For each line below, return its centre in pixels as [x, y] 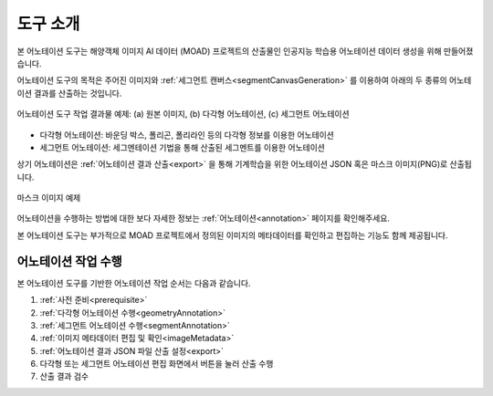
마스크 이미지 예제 [49, 198]
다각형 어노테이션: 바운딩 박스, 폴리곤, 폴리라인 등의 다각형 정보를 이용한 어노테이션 [187, 135]
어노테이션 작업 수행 [69, 261]
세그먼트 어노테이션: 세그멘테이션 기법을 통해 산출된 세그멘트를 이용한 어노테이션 [183, 147]
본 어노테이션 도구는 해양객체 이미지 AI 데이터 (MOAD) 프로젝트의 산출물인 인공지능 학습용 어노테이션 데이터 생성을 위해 [229, 51]
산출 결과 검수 [64, 376]
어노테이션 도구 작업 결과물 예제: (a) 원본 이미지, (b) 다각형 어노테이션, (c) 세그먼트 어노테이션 [184, 114]
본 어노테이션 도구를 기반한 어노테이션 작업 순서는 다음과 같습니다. [134, 283]
